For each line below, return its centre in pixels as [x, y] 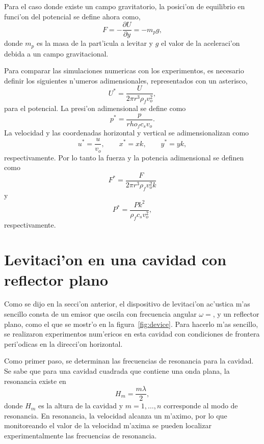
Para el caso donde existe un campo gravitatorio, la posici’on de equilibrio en [125, 6]
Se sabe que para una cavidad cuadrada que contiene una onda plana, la [117, 371]
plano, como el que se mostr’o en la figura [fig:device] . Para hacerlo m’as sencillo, [131, 324]
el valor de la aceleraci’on [201, 43]
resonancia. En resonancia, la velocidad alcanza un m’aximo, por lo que [116, 415]
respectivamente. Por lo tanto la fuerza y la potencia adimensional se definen [124, 157]
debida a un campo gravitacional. [56, 53]
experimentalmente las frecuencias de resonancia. [81, 436]
